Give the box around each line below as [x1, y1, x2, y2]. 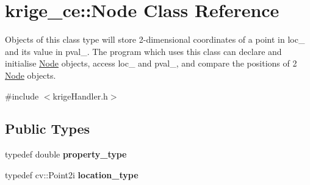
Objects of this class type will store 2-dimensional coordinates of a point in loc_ [5, 33, 305, 46]
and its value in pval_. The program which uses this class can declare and [5, 45, 282, 57]
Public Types [5, 119, 90, 138]
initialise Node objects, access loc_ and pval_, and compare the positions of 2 [5, 57, 297, 70]
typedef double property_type [5, 148, 127, 161]
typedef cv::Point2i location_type [5, 168, 139, 181]
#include [5, 89, 39, 102]
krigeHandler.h [52, 89, 108, 102]
